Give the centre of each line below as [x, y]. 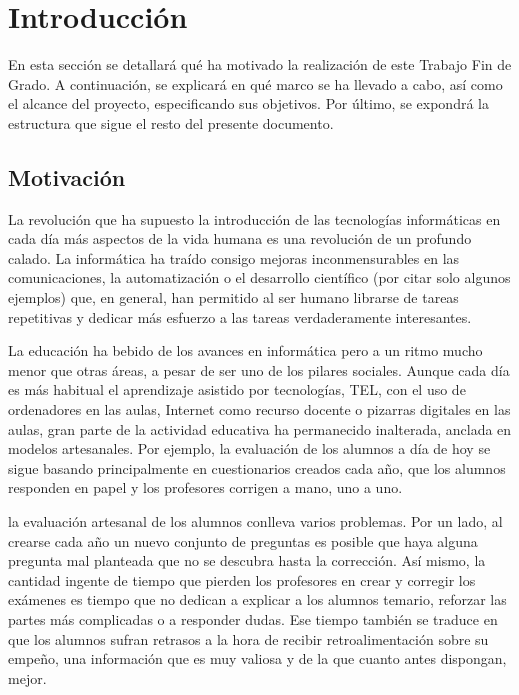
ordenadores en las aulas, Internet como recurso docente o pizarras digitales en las [259, 409]
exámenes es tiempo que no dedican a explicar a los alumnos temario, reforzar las [257, 599]
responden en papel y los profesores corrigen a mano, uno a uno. [205, 487]
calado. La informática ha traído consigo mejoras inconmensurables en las [234, 257]
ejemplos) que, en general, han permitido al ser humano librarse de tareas [233, 297]
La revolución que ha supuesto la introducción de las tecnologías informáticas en [254, 218]
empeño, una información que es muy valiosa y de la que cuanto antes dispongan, [257, 658]
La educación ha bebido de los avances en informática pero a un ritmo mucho [245, 350]
